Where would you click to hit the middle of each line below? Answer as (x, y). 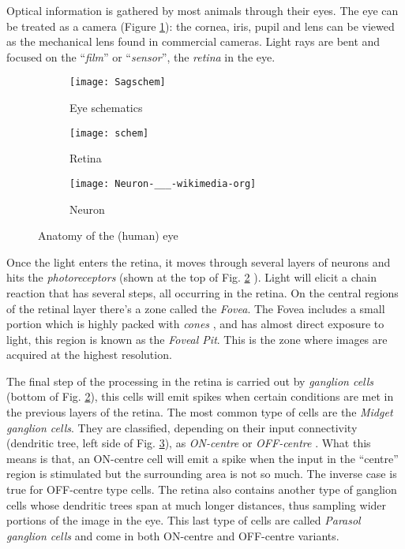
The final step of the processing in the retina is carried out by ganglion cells (190, 381)
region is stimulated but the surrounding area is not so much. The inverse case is (202, 474)
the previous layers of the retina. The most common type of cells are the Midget (200, 412)
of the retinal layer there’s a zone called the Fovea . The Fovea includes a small (196, 308)
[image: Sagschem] (118, 82)
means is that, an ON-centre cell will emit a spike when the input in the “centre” (202, 458)
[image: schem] (109, 133)
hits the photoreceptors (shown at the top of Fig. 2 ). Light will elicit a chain (192, 277)
